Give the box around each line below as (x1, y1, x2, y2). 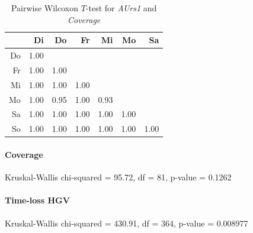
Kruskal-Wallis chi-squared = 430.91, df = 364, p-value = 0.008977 (5, 216, 248, 229)
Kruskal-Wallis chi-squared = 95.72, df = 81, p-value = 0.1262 (5, 171, 232, 183)
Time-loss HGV (5, 194, 70, 206)
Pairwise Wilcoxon (11, 2, 78, 14)
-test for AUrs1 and (85, 2, 157, 14)
